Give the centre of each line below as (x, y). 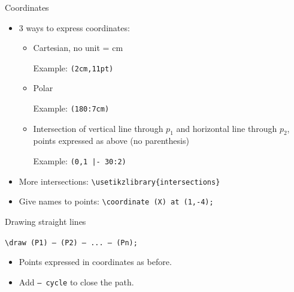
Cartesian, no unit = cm (78, 48)
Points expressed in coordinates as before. (95, 262)
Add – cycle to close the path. (76, 282)
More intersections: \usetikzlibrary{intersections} (119, 181)
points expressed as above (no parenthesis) (111, 141)
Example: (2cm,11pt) (73, 67)
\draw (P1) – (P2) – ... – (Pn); (71, 243)
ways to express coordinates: (78, 27)
